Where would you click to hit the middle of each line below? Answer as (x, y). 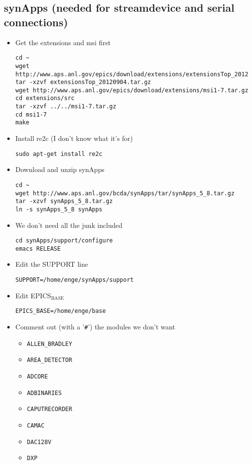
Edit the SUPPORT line (52, 264)
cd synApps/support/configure (64, 241)
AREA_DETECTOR (50, 360)
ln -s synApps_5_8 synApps (59, 209)
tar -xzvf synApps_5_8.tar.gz (64, 201)
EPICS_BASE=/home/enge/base (60, 311)
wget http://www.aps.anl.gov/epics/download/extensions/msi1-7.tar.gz (132, 90)
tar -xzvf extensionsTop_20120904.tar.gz (83, 82)
